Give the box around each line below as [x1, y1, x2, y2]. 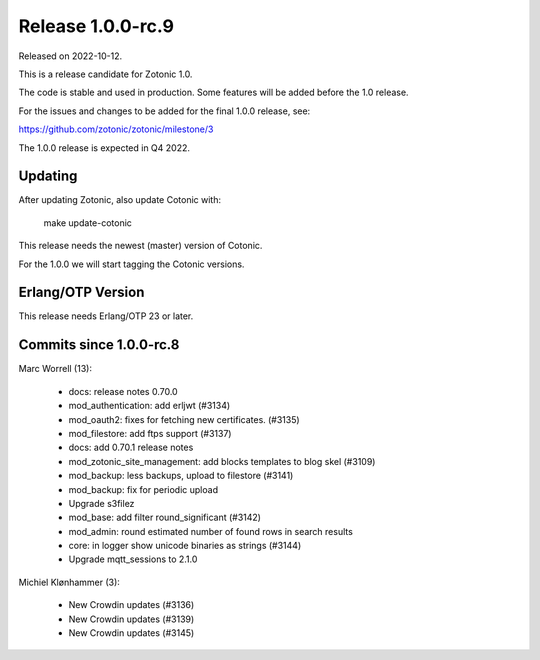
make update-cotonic [43, 216, 132, 229]
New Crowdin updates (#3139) [68, 613, 195, 625]
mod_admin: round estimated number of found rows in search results [68, 525, 354, 537]
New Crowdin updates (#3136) [68, 599, 195, 611]
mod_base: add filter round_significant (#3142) [68, 511, 262, 524]
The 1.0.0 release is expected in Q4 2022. [18, 141, 190, 154]
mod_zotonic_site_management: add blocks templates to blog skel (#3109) [68, 455, 376, 467]
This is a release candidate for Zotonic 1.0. [18, 68, 193, 80]
